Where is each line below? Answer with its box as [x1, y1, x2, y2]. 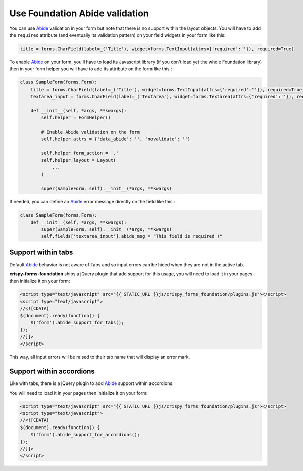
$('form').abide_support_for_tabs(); [30, 320, 124, 326]
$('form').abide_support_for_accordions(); [30, 432, 140, 438]
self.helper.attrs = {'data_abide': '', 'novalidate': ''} [41, 136, 191, 142]
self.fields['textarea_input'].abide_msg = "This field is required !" [41, 233, 223, 239]
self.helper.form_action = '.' [41, 150, 119, 156]
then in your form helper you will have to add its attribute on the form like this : [9, 66, 172, 72]
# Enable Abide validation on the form [41, 129, 140, 135]
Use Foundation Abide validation [9, 8, 149, 19]
